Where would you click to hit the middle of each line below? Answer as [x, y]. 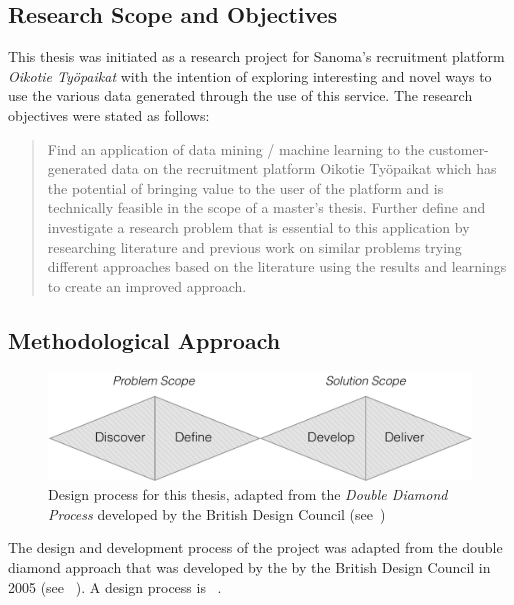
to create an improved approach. [147, 285]
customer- [458, 148]
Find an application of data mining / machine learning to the [236, 148]
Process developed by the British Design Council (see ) [217, 513]
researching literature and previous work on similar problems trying [254, 246]
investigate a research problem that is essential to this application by [258, 226]
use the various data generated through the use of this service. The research [240, 95]
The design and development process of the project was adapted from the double [255, 547]
